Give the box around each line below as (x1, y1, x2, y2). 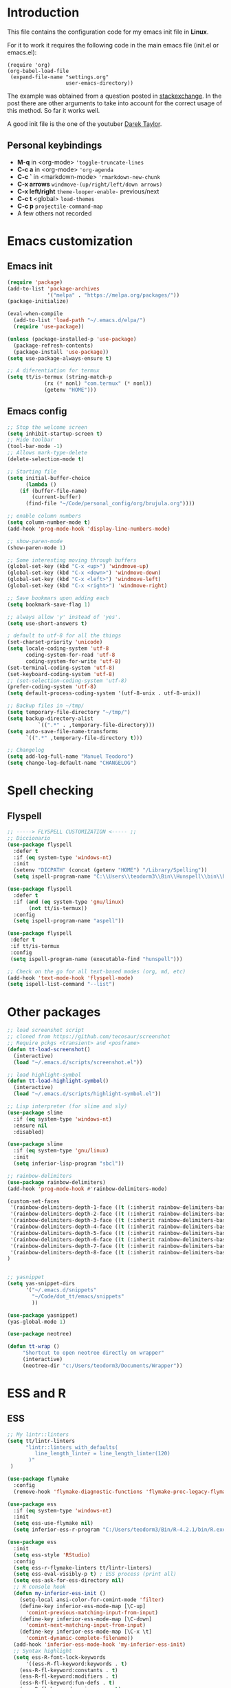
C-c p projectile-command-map (16, 202, 103, 210)
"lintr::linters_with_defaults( (25, 1444, 118, 1450)
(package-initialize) (7, 298, 69, 305)
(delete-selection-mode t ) (7, 456, 85, 463)
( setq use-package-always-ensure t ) (7, 355, 112, 362)
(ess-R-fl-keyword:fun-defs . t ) (19, 1680, 115, 1687)
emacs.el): (7, 48, 37, 56)
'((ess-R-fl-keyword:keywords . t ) (25, 1660, 128, 1667)
